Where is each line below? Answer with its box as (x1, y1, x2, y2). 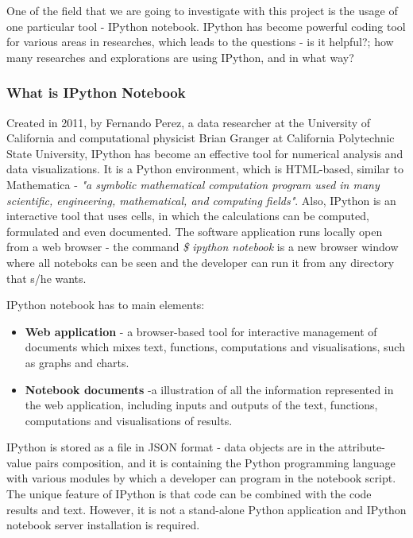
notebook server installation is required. (6, 517, 200, 533)
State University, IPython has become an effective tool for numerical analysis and (6, 145, 403, 161)
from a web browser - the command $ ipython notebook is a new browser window (6, 238, 399, 255)
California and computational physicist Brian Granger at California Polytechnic (6, 130, 395, 146)
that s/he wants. (6, 269, 87, 286)
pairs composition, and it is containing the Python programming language (35, 454, 396, 470)
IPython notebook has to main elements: (6, 296, 205, 313)
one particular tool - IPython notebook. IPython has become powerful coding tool (6, 17, 406, 34)
